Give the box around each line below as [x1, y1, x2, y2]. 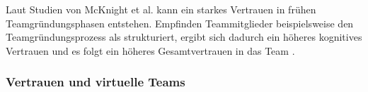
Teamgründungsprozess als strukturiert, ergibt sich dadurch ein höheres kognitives [6, 29, 362, 44]
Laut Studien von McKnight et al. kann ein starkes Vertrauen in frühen [6, 2, 316, 16]
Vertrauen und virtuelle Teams [6, 73, 185, 91]
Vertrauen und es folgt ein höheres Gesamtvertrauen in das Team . [6, 43, 295, 58]
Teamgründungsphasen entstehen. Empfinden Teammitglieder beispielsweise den [6, 15, 354, 30]
